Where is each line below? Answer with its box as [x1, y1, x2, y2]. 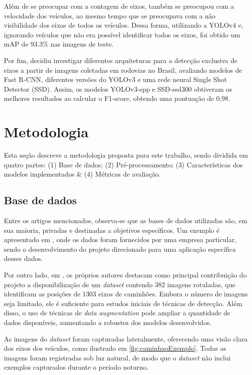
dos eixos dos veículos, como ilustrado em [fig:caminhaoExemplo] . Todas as [4, 343, 226, 353]
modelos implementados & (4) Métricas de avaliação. [4, 169, 161, 179]
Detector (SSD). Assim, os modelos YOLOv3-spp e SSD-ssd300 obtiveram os [4, 83, 232, 94]
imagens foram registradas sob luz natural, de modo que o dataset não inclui [4, 352, 231, 362]
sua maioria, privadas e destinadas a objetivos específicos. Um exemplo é [4, 225, 220, 235]
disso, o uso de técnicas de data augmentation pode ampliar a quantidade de [4, 308, 231, 318]
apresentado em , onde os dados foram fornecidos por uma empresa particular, [4, 234, 236, 245]
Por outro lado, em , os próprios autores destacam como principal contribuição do [4, 270, 247, 280]
